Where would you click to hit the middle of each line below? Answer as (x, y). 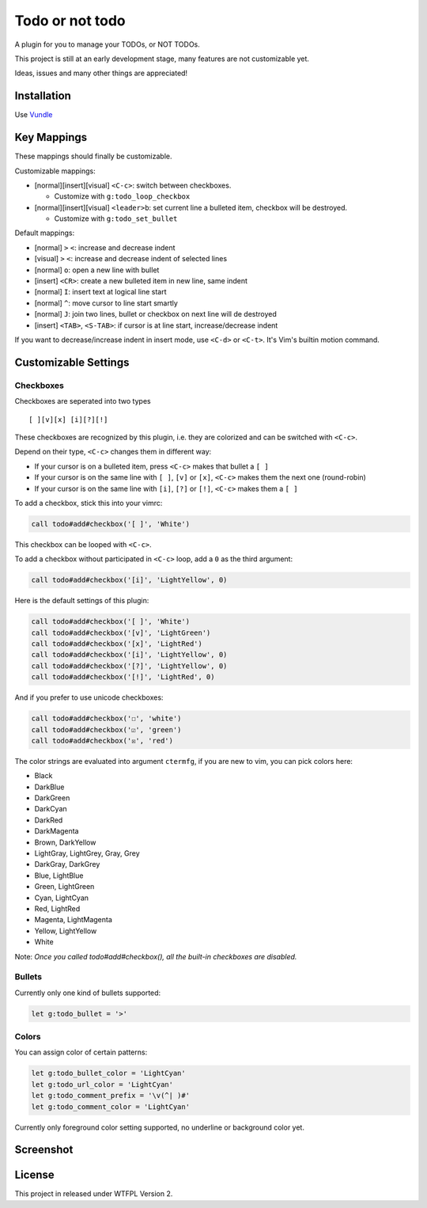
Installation (43, 96)
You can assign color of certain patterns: (81, 1052)
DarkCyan (51, 809)
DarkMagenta (57, 831)
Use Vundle (34, 115)
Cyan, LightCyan (62, 898)
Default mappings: (45, 233)
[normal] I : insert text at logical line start (100, 292)
